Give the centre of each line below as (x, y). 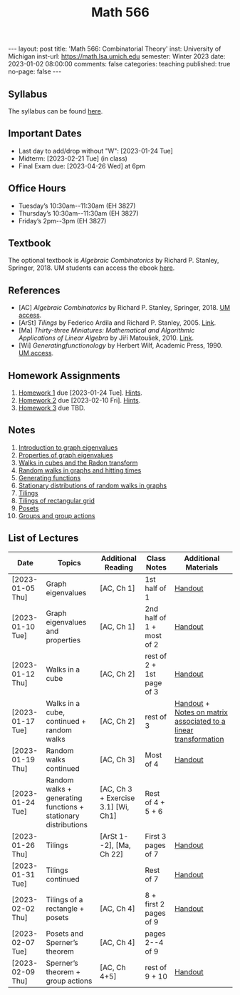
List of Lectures (43, 539)
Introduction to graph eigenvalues (68, 448)
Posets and (65, 934)
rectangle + (65, 909)
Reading (119, 567)
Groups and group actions (57, 515)
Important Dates (45, 134)
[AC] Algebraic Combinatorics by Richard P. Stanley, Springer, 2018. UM (124, 308)
